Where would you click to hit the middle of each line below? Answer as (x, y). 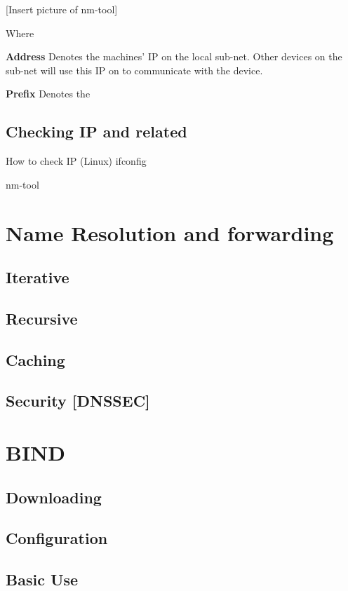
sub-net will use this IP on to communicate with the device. (134, 70)
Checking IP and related (96, 131)
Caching (35, 359)
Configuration (57, 538)
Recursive (42, 318)
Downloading (54, 497)
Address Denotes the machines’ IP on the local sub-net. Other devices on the (174, 56)
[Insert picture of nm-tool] (62, 9)
